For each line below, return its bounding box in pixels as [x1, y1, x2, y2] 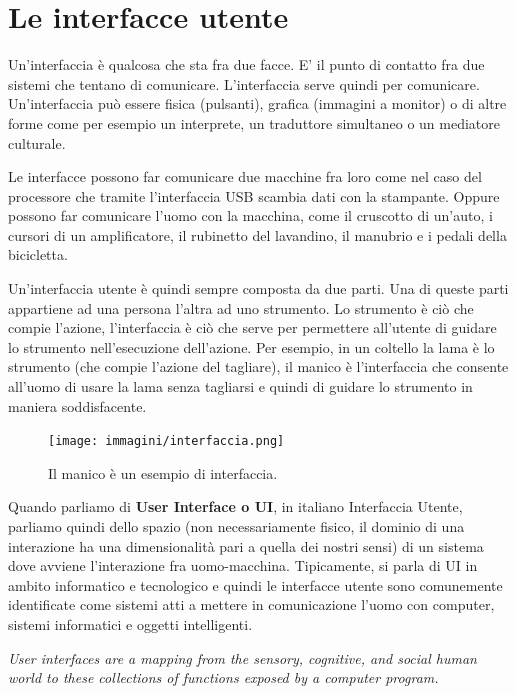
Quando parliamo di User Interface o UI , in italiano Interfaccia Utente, [8, 496, 463, 517]
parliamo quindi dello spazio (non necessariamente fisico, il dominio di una [8, 516, 465, 537]
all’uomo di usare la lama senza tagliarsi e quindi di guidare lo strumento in [8, 376, 473, 397]
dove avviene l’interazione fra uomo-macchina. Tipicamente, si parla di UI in [8, 555, 478, 576]
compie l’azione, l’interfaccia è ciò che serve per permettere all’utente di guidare [8, 317, 497, 338]
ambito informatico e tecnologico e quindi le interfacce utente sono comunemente [8, 574, 503, 595]
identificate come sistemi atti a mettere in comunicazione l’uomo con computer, [8, 594, 495, 615]
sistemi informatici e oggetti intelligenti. [8, 614, 253, 635]
